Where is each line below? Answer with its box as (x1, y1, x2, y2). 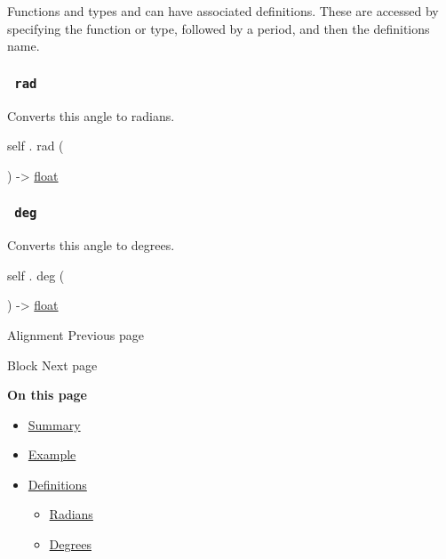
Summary (28, 415, 81, 433)
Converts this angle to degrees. (7, 236, 175, 255)
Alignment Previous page (7, 325, 144, 344)
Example (28, 445, 76, 464)
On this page (7, 385, 87, 404)
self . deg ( (7, 265, 65, 284)
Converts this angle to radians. (7, 106, 175, 125)
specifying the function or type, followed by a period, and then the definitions (7, 19, 430, 37)
